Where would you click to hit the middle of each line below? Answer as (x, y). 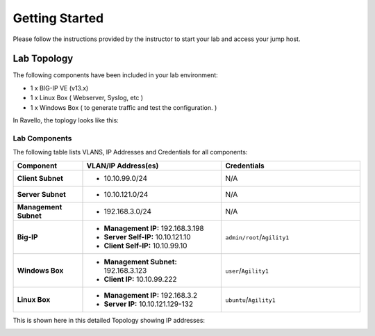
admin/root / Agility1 (257, 237)
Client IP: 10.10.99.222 (140, 279)
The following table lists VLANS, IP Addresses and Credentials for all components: (130, 152)
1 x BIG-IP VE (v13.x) (59, 88)
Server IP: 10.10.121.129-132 (149, 304)
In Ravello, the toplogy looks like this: (66, 120)
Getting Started (58, 18)
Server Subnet (41, 194)
